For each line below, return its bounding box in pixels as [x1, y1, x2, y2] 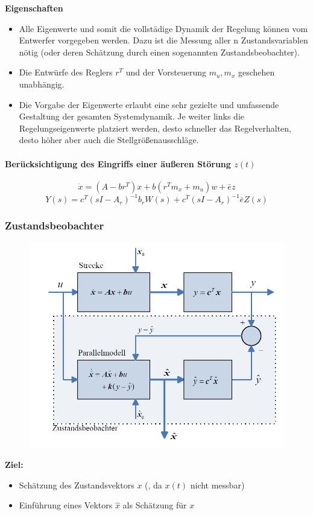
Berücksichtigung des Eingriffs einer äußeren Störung [5, 157, 231, 170]
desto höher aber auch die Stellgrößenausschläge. [19, 133, 199, 146]
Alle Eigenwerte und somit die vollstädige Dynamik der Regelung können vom [19, 22, 308, 34]
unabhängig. [19, 77, 65, 90]
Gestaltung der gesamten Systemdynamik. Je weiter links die [19, 110, 245, 123]
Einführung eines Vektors [19, 499, 113, 511]
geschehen [238, 66, 275, 78]
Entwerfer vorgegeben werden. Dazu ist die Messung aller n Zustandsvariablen [19, 34, 308, 46]
